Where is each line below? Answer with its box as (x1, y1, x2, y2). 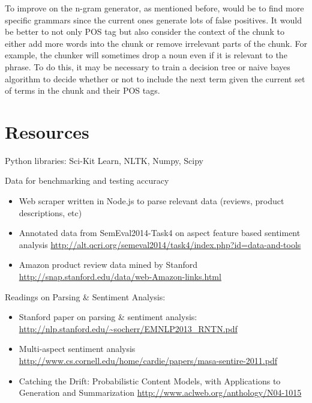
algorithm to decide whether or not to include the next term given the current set (5, 72, 305, 85)
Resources (5, 119, 89, 144)
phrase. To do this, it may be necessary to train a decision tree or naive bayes (5, 60, 290, 73)
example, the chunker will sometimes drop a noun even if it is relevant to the (5, 49, 287, 61)
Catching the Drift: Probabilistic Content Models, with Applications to (19, 374, 281, 387)
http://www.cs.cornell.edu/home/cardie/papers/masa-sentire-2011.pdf (19, 354, 278, 366)
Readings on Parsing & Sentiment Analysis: (5, 290, 166, 303)
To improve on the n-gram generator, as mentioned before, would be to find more (5, 2, 304, 14)
